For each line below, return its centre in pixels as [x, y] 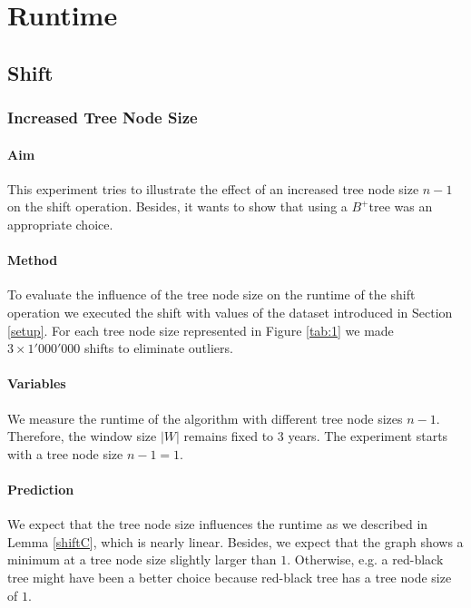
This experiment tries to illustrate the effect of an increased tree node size [213, 188]
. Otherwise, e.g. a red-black [365, 559]
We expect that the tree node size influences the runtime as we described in [218, 524]
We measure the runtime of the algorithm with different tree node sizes [205, 418]
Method [33, 260]
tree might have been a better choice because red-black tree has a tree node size [230, 577]
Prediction [41, 489]
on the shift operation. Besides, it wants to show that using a [177, 206]
